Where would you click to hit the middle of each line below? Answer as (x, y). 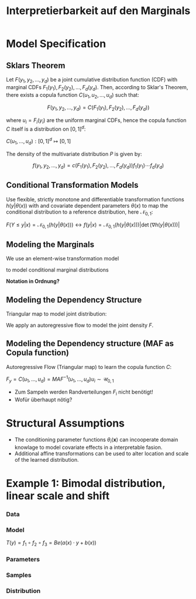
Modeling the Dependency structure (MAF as (90, 344)
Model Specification (56, 44)
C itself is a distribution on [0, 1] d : (46, 128)
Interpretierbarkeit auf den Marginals (98, 11)
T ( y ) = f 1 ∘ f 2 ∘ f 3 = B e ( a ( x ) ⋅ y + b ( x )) (51, 543)
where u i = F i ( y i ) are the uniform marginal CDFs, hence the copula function (96, 121)
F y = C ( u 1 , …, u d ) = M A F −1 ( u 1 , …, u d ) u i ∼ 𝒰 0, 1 (60, 379)
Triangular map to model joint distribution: (56, 314)
